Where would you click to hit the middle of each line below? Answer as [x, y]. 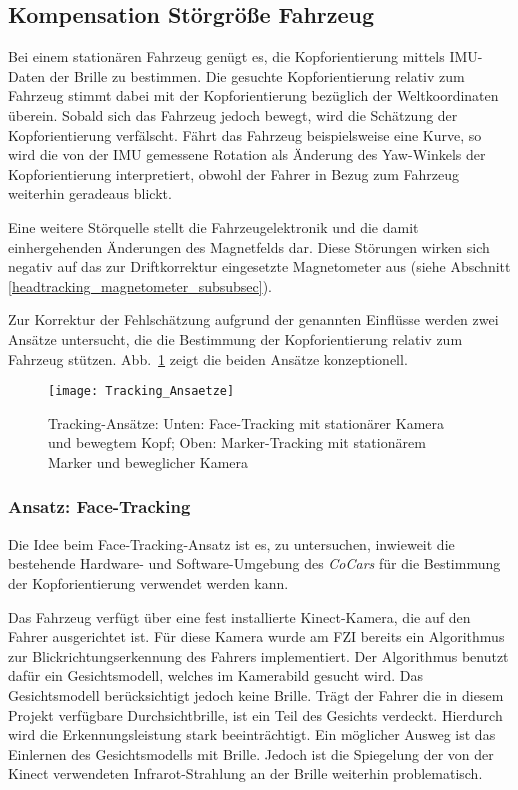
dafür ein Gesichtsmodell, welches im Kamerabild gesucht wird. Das [215, 675]
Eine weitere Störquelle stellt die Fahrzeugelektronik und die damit [213, 226]
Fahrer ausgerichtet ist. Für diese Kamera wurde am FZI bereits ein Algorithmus [256, 636]
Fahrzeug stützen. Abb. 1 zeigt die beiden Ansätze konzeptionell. [208, 358]
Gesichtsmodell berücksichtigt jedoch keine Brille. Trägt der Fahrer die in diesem [256, 694]
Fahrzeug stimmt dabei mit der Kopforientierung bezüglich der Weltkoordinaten [253, 95]
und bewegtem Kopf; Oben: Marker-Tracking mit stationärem [237, 442]
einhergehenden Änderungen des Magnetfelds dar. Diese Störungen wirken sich [249, 246]
